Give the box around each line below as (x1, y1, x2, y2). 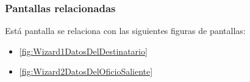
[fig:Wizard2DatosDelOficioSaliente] (19, 65, 153, 78)
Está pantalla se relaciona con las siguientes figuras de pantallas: (5, 24, 246, 37)
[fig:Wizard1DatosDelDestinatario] (19, 44, 148, 57)
